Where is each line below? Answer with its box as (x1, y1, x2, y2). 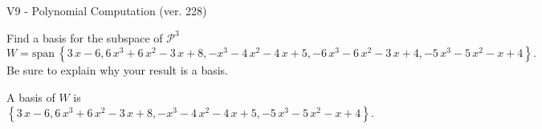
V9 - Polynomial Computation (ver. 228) (6, 2, 207, 18)
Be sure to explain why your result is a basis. (6, 62, 229, 79)
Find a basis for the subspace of (6, 29, 163, 46)
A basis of (6, 88, 55, 105)
